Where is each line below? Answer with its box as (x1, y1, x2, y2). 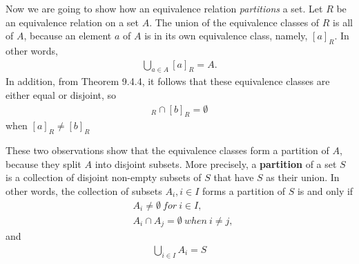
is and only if (297, 184, 353, 198)
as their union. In (266, 170, 340, 185)
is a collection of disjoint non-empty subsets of (6, 170, 202, 185)
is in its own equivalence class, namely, (144, 28, 308, 43)
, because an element (23, 28, 112, 43)
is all (333, 15, 353, 29)
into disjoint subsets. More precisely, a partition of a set (95, 156, 337, 171)
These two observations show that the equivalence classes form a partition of (6, 143, 329, 158)
